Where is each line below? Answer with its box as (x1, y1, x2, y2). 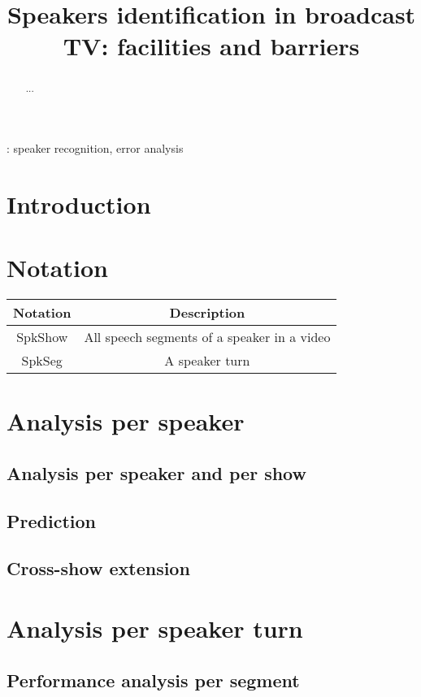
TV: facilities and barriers (63, 29, 360, 63)
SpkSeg (21, 351, 63, 370)
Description (169, 303, 245, 323)
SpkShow (16, 327, 68, 347)
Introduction (7, 187, 151, 220)
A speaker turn (164, 351, 250, 370)
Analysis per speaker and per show (7, 460, 306, 485)
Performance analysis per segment (7, 667, 300, 692)
